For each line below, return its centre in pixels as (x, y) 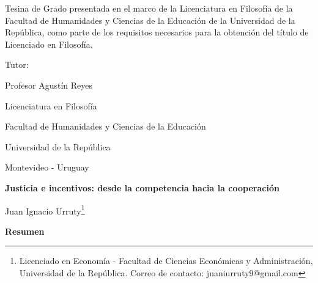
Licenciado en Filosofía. (49, 44)
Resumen (25, 231)
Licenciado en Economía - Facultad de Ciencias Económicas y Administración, (166, 261)
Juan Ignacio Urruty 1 (45, 210)
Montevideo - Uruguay (47, 167)
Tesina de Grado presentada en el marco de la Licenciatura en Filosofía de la (149, 8)
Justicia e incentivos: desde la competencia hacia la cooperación (142, 187)
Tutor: (17, 64)
